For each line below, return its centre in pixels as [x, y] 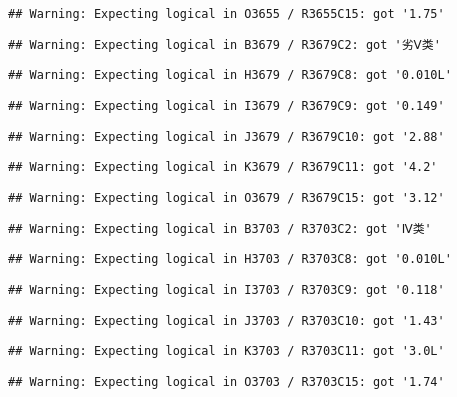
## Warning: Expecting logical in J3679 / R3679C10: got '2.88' [226, 136]
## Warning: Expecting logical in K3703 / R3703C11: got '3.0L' [226, 351]
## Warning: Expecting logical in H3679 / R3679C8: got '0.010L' [230, 75]
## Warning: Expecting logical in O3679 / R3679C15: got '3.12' [226, 197]
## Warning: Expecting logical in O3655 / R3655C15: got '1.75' [226, 14]
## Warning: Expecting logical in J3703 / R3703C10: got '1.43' [226, 320]
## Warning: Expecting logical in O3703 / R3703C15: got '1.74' [226, 381]
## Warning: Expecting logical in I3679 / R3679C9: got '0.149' [226, 105]
